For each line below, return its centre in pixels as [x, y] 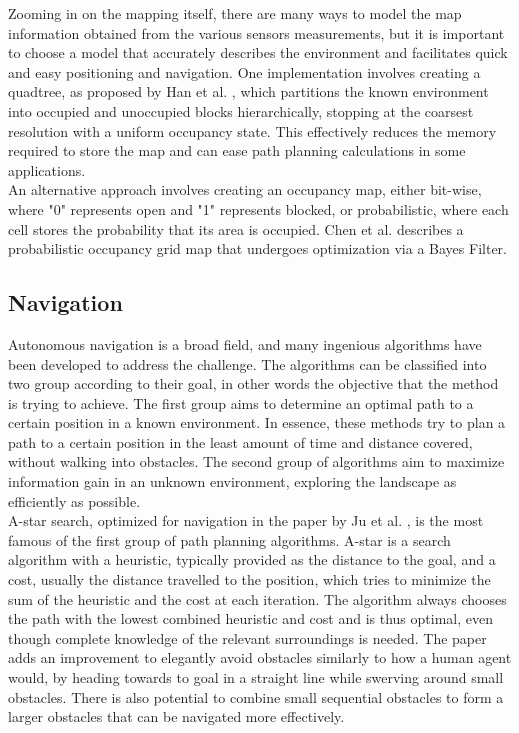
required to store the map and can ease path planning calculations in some [237, 150]
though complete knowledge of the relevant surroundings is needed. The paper [247, 637]
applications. [47, 169]
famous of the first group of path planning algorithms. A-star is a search [229, 539]
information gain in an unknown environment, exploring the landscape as [232, 481]
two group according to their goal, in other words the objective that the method [253, 383]
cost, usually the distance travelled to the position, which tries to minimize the [249, 579]
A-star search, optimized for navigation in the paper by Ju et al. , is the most [246, 520]
